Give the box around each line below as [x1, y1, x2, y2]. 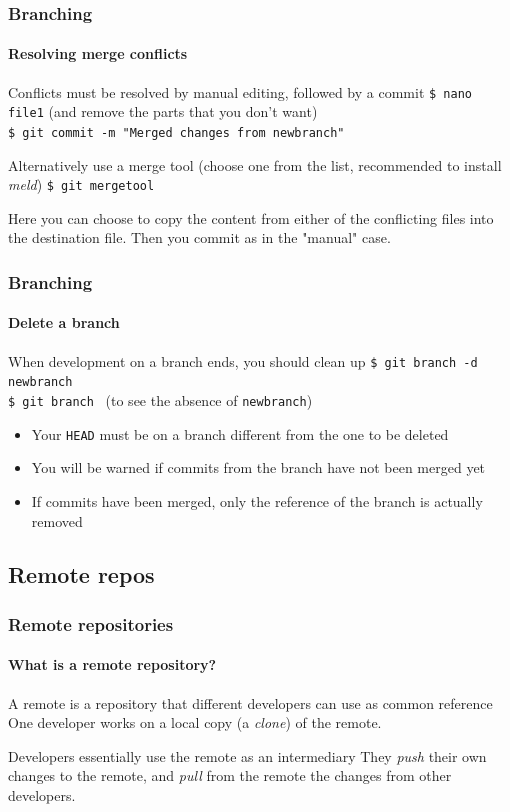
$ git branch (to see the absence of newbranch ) [8, 390, 313, 410]
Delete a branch [8, 312, 120, 333]
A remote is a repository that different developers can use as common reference [8, 692, 493, 713]
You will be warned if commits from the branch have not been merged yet [31, 457, 486, 478]
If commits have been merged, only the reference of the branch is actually [31, 490, 483, 511]
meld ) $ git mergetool [8, 174, 155, 195]
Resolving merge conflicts [8, 43, 188, 64]
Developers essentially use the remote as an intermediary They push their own [8, 745, 487, 766]
